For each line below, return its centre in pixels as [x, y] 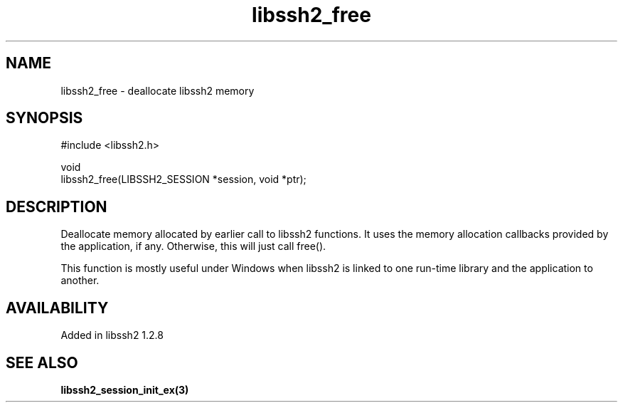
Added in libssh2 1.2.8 [112, 335]
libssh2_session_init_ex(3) [125, 389]
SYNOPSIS [44, 118]
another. [80, 281]
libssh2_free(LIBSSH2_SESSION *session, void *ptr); [183, 179]
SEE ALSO [42, 362]
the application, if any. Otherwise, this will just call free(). [193, 246]
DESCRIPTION [57, 206]
